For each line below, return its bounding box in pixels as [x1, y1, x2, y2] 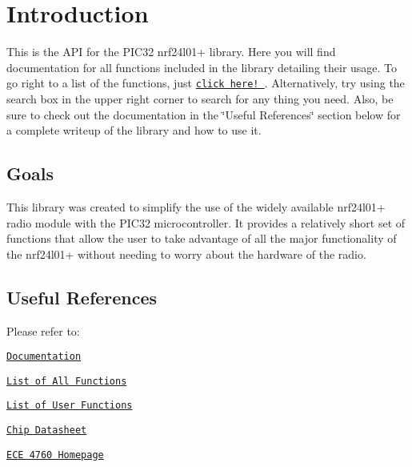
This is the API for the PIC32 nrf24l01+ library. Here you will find [6, 43, 336, 60]
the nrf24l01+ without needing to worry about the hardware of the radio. [6, 245, 366, 262]
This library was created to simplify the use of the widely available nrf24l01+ [6, 198, 386, 215]
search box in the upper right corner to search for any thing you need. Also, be [6, 90, 394, 107]
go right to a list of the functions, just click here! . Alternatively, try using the [6, 74, 405, 91]
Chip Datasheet [6, 425, 87, 437]
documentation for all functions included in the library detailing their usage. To [6, 58, 398, 75]
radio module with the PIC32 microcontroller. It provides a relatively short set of [6, 214, 406, 231]
